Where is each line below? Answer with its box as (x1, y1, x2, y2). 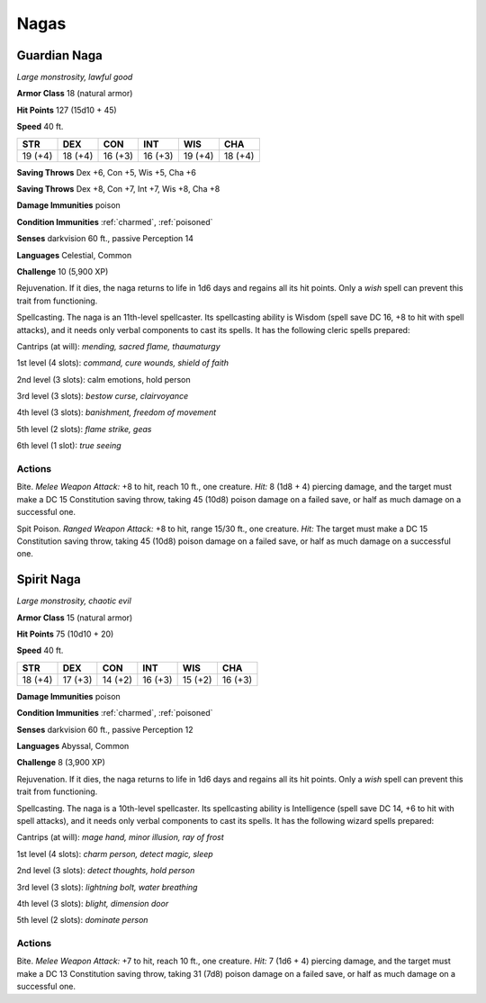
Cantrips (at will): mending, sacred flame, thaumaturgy (16, 340, 220, 351)
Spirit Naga (16, 572, 81, 587)
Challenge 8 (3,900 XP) (16, 757, 105, 768)
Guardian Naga (16, 48, 103, 63)
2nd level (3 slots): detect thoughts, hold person (16, 865, 195, 876)
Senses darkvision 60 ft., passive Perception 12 (16, 724, 193, 735)
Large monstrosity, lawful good (16, 72, 133, 83)
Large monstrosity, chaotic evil (16, 595, 132, 607)
